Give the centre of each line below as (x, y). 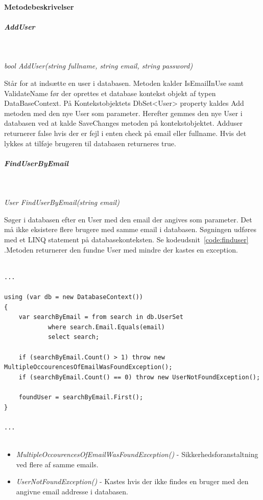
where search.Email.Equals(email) (106, 327)
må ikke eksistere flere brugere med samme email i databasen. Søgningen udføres (130, 229)
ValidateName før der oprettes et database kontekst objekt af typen (110, 93)
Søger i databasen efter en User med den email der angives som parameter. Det (128, 219)
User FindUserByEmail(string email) (62, 202)
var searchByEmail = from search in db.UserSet (101, 317)
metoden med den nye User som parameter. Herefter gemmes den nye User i (123, 113)
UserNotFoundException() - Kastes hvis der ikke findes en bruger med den (132, 481)
